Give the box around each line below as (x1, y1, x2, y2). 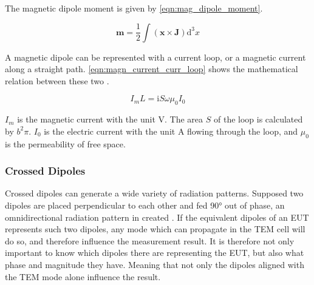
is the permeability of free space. (5, 137, 126, 150)
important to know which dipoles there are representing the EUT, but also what (5, 246, 304, 259)
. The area (165, 113, 203, 126)
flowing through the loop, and (187, 124, 298, 137)
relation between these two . (5, 74, 109, 87)
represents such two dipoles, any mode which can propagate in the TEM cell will (5, 223, 305, 235)
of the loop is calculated (214, 113, 303, 126)
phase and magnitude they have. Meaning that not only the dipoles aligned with (5, 258, 304, 270)
